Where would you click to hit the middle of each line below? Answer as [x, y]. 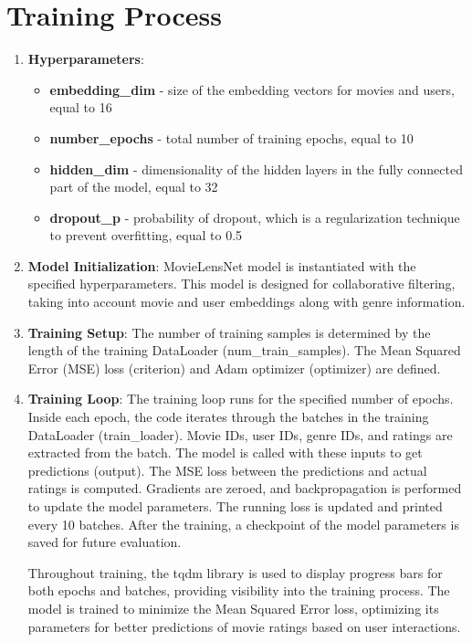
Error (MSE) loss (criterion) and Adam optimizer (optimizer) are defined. [234, 368]
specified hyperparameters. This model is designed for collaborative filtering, [241, 284]
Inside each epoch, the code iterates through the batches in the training [228, 417]
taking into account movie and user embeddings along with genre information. [246, 302]
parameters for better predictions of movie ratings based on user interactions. [244, 626]
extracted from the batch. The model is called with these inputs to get [225, 453]
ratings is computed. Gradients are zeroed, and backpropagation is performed [245, 488]
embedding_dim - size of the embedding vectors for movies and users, [252, 89]
